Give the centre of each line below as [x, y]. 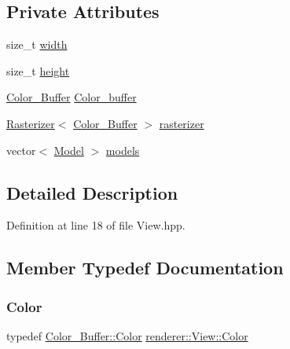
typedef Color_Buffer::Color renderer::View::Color [127, 335]
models [123, 150]
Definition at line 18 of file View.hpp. [96, 225]
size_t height [38, 70]
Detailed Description [92, 192]
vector [21, 150]
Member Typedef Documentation [145, 268]
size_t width [37, 44]
